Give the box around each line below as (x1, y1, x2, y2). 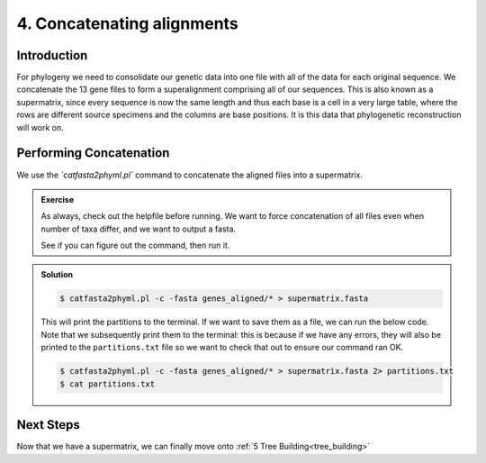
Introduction (16, 48, 88, 63)
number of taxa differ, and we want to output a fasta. (40, 223, 237, 234)
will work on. (16, 122, 64, 132)
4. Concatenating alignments (16, 14, 238, 33)
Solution (40, 269, 74, 280)
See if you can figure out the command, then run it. (40, 240, 230, 251)
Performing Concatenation (16, 145, 170, 161)
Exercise (40, 194, 75, 204)
